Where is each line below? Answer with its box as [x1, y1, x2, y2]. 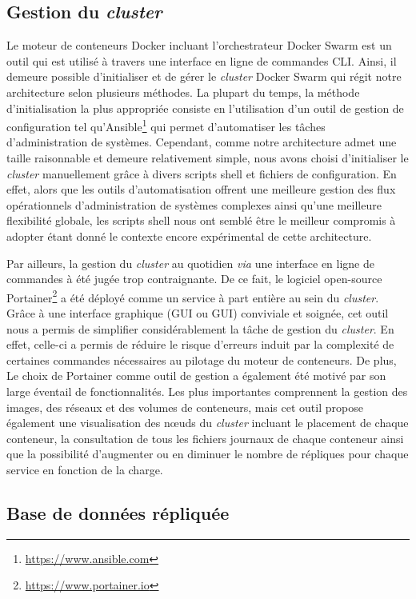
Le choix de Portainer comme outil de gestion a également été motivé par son [6, 367, 386, 384]
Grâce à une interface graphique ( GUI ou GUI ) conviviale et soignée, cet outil [6, 305, 389, 321]
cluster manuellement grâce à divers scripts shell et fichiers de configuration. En [6, 165, 397, 182]
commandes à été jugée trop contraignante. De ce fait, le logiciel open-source [6, 270, 382, 287]
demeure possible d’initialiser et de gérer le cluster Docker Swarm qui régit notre [6, 68, 402, 85]
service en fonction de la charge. [6, 461, 163, 477]
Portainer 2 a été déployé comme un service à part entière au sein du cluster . [6, 286, 379, 305]
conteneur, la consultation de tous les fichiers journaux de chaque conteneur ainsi [6, 429, 404, 446]
